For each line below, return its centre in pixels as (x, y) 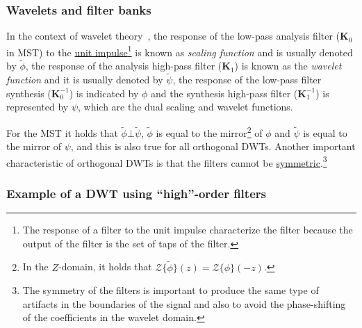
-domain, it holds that (105, 266)
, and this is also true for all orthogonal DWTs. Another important (213, 146)
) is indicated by (104, 93)
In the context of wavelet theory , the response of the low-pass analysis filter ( (173, 36)
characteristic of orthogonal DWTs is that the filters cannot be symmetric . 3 (167, 161)
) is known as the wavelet (288, 66)
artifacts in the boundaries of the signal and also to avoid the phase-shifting (184, 303)
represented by (38, 107)
